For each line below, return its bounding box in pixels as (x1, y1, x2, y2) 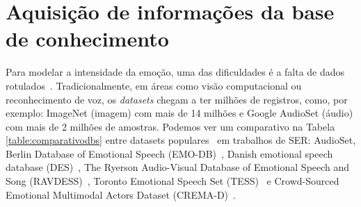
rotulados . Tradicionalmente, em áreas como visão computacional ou (6, 78, 302, 92)
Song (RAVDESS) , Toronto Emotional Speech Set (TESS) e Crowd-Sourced (6, 174, 339, 188)
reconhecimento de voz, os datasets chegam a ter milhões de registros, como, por (6, 92, 348, 106)
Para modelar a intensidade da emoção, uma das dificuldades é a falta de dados (6, 65, 345, 79)
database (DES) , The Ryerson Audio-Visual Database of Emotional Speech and (6, 160, 350, 174)
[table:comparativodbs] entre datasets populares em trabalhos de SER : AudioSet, (6, 133, 356, 147)
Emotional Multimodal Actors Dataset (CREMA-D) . (6, 187, 236, 201)
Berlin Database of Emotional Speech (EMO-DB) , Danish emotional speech (6, 146, 333, 160)
